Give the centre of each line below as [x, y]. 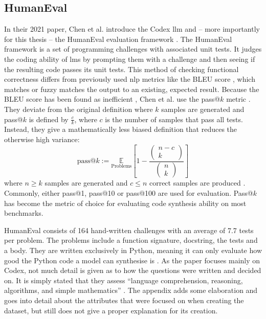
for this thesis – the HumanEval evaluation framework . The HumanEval [118, 39]
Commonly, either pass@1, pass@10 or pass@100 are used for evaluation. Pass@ [129, 193]
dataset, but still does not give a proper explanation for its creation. [111, 310]
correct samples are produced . [197, 183]
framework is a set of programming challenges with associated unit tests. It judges [133, 49]
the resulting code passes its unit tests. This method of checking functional [121, 69]
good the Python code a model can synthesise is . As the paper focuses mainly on [132, 260]
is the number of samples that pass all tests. [174, 119]
